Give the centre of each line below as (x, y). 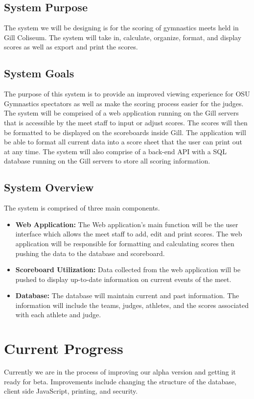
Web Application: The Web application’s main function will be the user (127, 224)
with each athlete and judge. (58, 315)
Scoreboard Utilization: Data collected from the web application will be (128, 270)
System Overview (49, 187)
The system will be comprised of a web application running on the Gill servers (121, 113)
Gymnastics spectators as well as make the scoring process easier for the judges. (124, 103)
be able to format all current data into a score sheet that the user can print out (123, 142)
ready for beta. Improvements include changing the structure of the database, (120, 381)
